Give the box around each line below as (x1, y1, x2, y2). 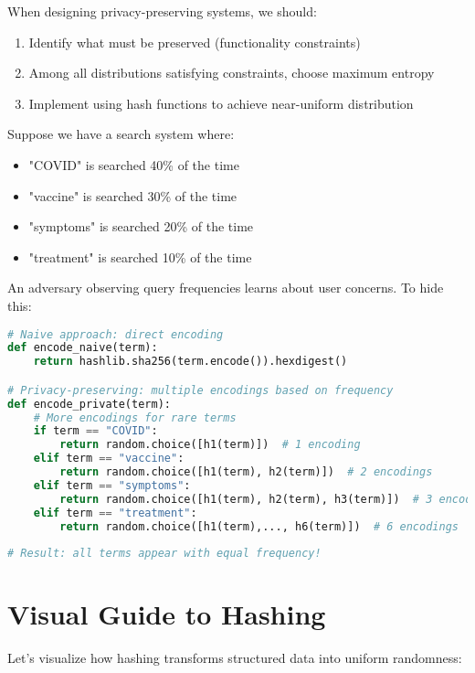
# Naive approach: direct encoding (7, 327, 224, 341)
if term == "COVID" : (33, 424, 158, 438)
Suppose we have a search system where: (7, 124, 235, 144)
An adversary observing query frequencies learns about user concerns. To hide (7, 278, 444, 297)
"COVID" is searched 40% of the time (28, 155, 239, 174)
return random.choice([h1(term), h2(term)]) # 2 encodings (59, 465, 433, 479)
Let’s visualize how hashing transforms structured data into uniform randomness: (7, 648, 462, 668)
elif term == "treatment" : (33, 506, 197, 519)
